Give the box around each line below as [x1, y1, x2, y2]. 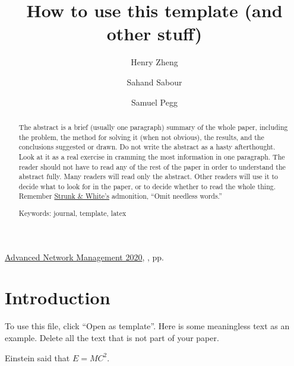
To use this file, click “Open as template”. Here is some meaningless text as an [5, 320, 290, 332]
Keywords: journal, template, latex [18, 208, 127, 218]
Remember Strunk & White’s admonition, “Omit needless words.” [18, 191, 222, 201]
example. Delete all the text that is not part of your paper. [5, 332, 219, 343]
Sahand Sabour [127, 75, 182, 88]
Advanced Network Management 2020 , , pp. [5, 250, 164, 263]
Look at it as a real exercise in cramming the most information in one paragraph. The [18, 151, 285, 161]
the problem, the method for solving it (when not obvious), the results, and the [18, 132, 264, 142]
